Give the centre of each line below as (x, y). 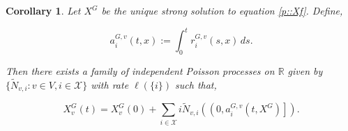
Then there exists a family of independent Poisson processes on (140, 70)
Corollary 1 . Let (43, 10)
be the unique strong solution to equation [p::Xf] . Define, (222, 10)
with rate (110, 84)
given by (305, 70)
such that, (196, 84)
